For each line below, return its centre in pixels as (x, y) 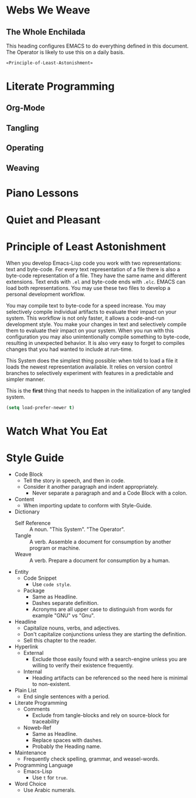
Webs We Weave (48, 10)
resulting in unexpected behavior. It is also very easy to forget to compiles (95, 343)
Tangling (23, 128)
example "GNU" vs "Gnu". (63, 615)
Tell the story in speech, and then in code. (74, 480)
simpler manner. (26, 379)
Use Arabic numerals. (50, 790)
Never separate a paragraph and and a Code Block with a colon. (110, 493)
